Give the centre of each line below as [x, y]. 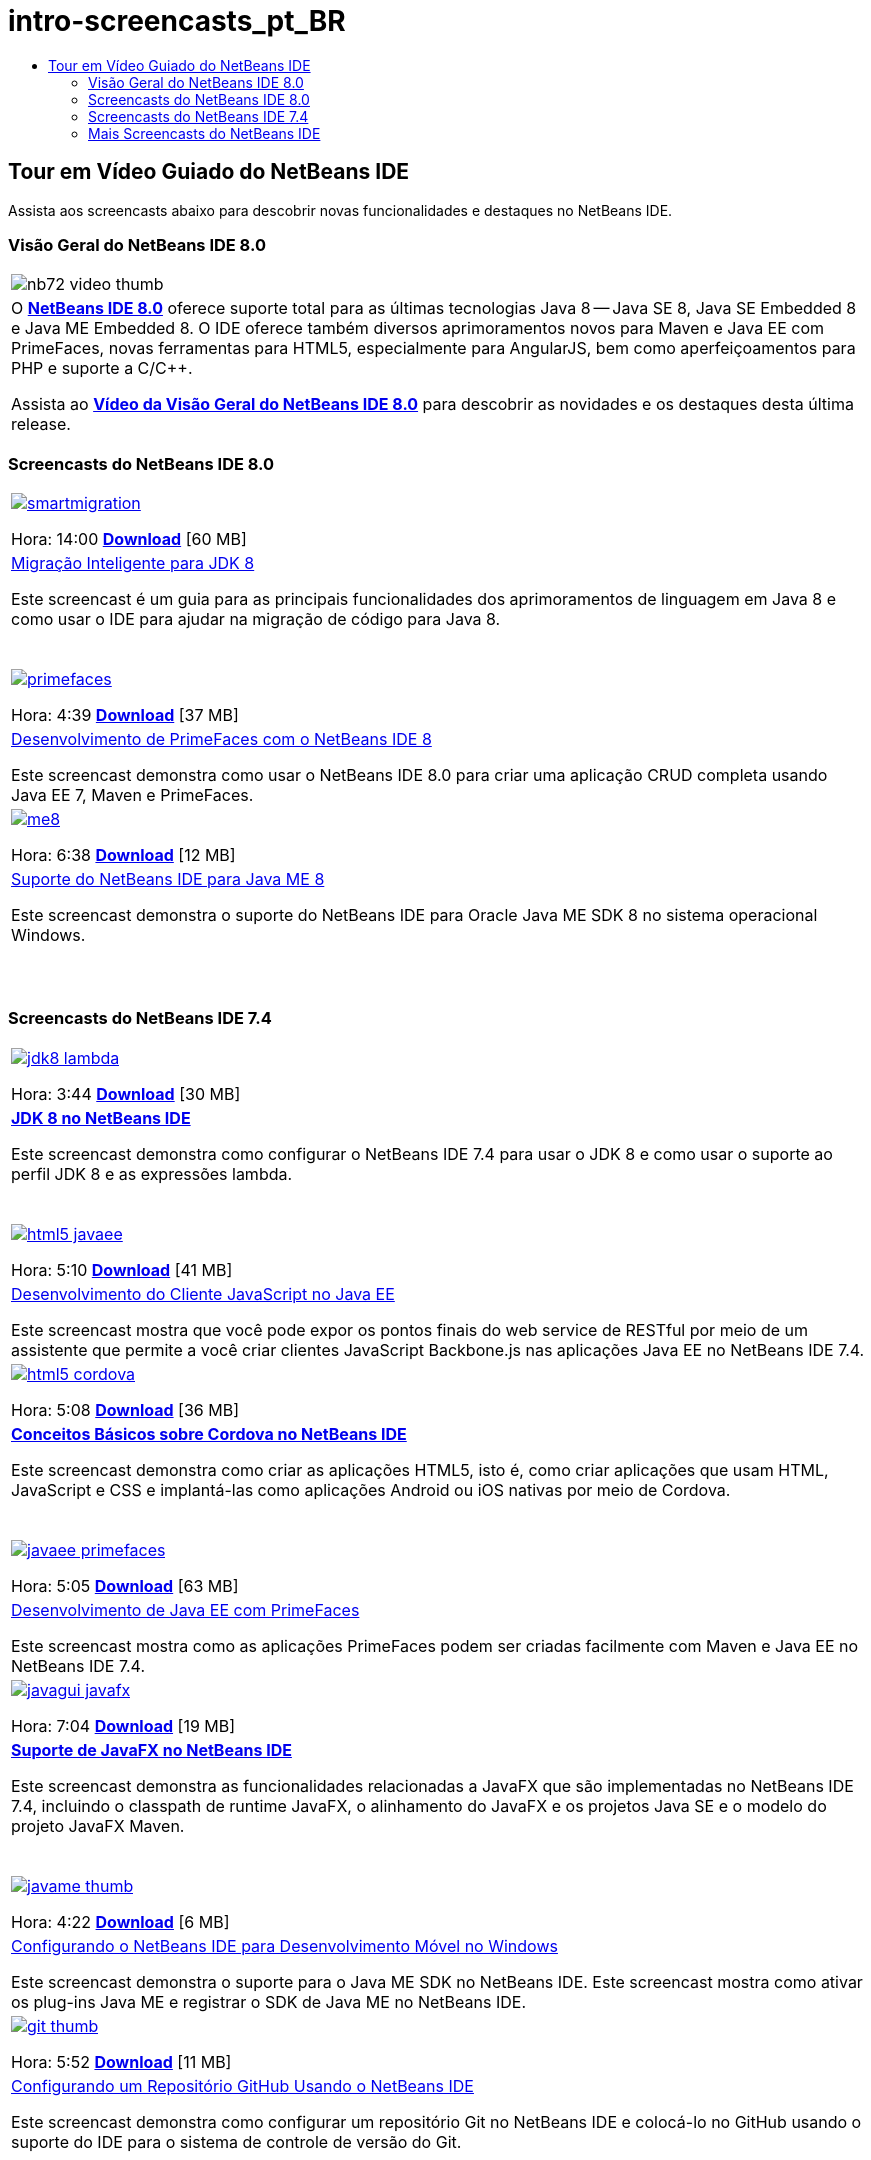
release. [41, 424]
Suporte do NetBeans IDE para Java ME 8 [168, 879]
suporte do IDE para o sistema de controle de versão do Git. [236, 2141]
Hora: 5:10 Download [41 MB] [122, 1269]
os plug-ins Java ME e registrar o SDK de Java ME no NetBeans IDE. [268, 2001]
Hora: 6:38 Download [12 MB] [123, 855]
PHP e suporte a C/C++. [102, 368]
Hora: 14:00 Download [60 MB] [129, 539]
